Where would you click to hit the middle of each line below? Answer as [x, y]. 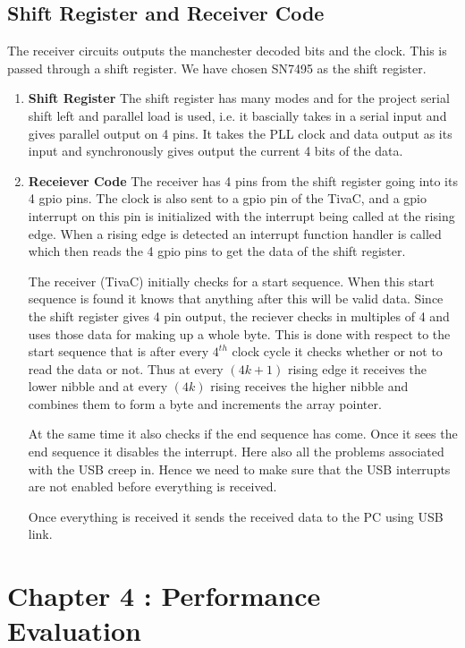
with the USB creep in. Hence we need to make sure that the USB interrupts [239, 469]
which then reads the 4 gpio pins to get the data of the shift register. [217, 251]
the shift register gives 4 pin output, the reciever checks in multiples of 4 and [239, 315]
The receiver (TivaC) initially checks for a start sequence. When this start [231, 281]
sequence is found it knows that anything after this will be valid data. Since [236, 298]
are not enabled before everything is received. [152, 486]
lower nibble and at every [98, 386]
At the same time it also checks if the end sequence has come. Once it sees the [243, 434]
